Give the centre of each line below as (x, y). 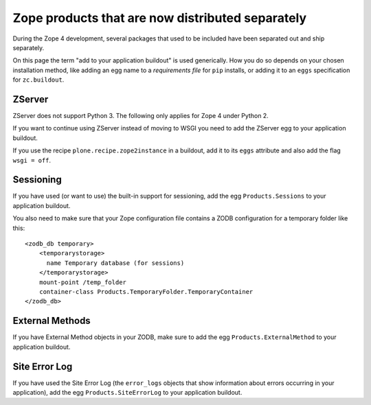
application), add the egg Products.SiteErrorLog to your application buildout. (127, 392)
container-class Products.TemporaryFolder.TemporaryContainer (146, 292)
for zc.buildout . (38, 80)
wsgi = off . (32, 160)
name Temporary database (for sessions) (115, 263)
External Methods (52, 321)
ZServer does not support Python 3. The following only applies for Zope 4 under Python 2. (141, 116)
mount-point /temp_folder (83, 282)
